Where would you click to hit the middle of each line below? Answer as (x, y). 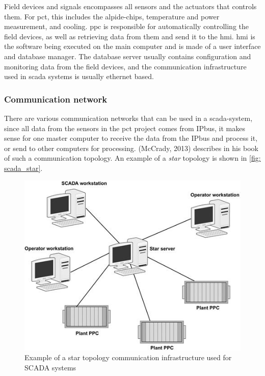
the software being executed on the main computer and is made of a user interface (132, 46)
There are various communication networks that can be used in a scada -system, (128, 118)
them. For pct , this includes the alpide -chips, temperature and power (112, 16)
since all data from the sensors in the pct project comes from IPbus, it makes (125, 128)
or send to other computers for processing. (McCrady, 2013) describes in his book (131, 148)
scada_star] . (23, 168)
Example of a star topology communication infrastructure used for (128, 357)
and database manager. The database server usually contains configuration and (128, 56)
